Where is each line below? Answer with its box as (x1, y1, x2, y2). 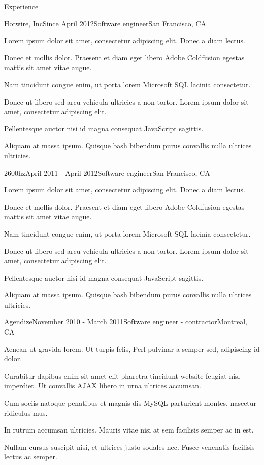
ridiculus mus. (4, 407, 48, 418)
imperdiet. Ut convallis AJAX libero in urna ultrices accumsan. (4, 380, 201, 391)
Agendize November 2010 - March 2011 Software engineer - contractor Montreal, (4, 316, 247, 327)
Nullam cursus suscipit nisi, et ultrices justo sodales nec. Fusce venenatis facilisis (4, 441, 255, 452)
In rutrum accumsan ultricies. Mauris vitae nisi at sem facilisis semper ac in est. (4, 424, 254, 435)
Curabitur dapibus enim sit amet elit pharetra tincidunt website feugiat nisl (4, 370, 240, 381)
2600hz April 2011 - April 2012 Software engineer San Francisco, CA (4, 167, 210, 178)
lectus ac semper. (4, 451, 57, 462)
